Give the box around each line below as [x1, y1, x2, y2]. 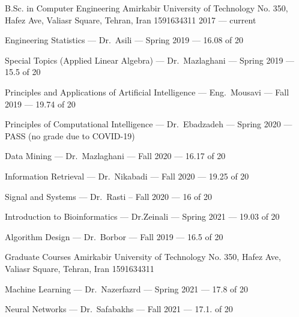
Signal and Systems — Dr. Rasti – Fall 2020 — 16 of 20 [5, 190, 213, 202]
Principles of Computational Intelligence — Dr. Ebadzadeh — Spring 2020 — [5, 118, 292, 130]
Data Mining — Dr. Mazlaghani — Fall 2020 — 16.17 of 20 [5, 149, 226, 162]
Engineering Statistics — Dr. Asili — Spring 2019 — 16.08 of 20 [5, 34, 244, 46]
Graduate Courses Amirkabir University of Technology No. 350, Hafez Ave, [5, 250, 281, 263]
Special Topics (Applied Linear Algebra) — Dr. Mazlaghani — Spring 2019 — [5, 53, 295, 66]
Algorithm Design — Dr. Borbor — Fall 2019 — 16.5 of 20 [5, 230, 223, 243]
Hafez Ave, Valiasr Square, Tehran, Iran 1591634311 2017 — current [5, 13, 256, 26]
